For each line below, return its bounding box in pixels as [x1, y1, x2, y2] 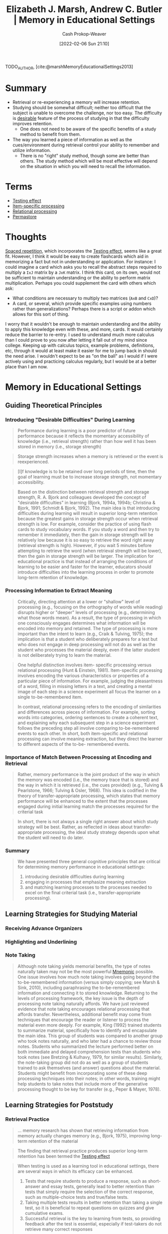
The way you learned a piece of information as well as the [12, 136, 132, 142]
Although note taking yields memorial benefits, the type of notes [17, 963, 150, 969]
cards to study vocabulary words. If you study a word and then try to [17, 526, 159, 532]
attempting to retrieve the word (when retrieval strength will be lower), [17, 548, 162, 554]
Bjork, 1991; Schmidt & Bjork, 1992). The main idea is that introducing [17, 505, 160, 511]
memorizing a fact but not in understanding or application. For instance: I [5, 258, 156, 265]
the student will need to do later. [17, 834, 84, 841]
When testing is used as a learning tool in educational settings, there [17, 1163, 159, 1169]
